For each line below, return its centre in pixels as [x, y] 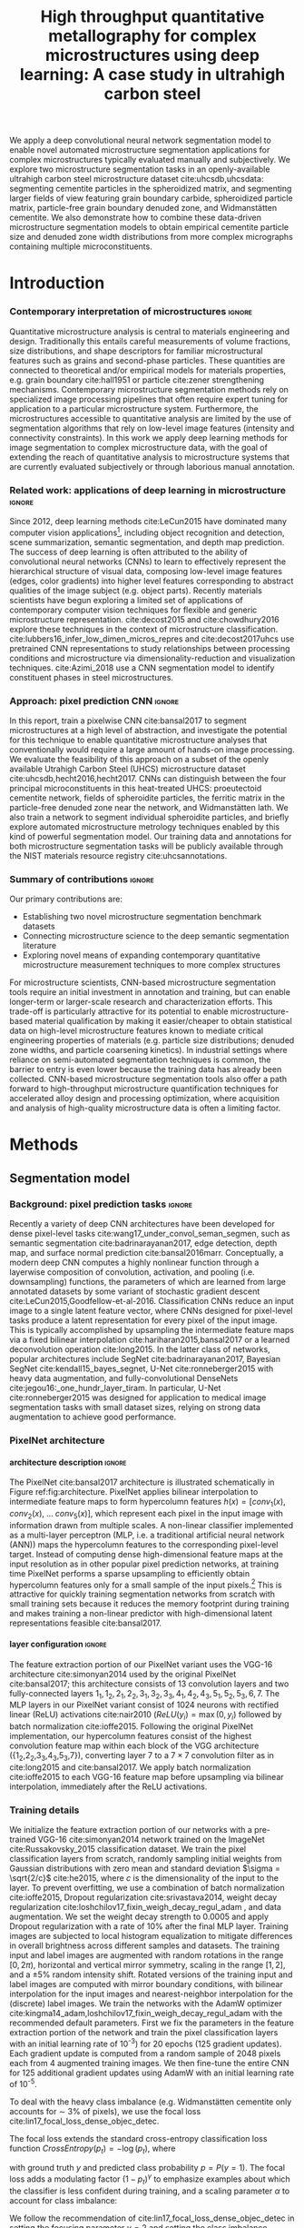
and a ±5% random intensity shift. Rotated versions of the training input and [151, 1974]
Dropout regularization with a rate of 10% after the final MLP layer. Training [149, 1926]
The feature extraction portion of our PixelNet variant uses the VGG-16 [141, 1664]
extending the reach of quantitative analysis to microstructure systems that [150, 457]
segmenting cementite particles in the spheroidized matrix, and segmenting [151, 189]
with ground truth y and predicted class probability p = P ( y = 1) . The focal [147, 2168]
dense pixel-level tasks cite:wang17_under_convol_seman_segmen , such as [150, 1234]
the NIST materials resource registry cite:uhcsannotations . [118, 855]
